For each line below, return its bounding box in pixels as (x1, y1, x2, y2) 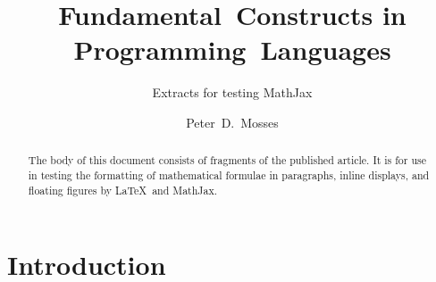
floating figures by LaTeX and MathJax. (28, 182, 217, 197)
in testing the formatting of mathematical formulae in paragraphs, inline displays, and (28, 167, 430, 182)
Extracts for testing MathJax (152, 83, 313, 102)
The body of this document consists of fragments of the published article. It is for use (28, 153, 426, 168)
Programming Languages (73, 31, 391, 68)
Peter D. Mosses (186, 112, 279, 131)
